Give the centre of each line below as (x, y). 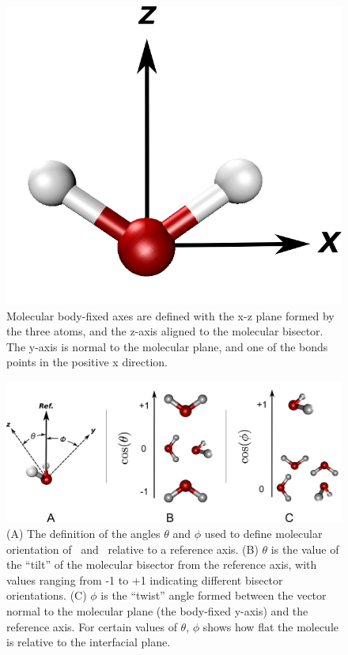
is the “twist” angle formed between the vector (214, 595)
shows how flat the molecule (271, 626)
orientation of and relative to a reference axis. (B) (132, 549)
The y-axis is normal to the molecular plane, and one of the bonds (167, 346)
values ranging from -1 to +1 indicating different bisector (145, 579)
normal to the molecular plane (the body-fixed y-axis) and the (157, 610)
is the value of (305, 549)
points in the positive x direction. (87, 362)
